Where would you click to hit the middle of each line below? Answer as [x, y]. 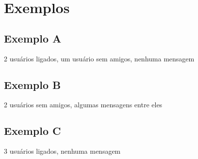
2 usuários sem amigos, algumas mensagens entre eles [83, 105]
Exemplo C [33, 131]
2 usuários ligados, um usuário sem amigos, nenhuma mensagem [99, 58]
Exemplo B [33, 84]
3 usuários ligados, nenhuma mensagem [62, 151]
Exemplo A [33, 38]
